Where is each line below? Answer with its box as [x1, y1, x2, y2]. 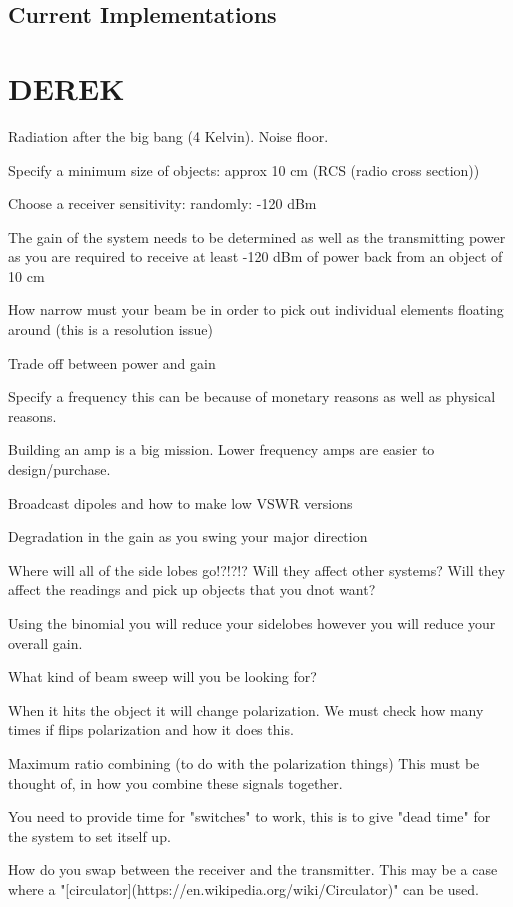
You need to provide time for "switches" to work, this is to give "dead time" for [8, 806, 491, 827]
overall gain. [8, 632, 83, 653]
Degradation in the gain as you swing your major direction [8, 526, 368, 547]
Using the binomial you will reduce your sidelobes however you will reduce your [8, 613, 496, 633]
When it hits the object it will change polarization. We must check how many [8, 699, 484, 720]
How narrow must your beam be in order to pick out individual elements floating [8, 299, 504, 320]
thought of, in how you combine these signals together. [8, 772, 343, 793]
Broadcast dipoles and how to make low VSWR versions [8, 492, 353, 513]
